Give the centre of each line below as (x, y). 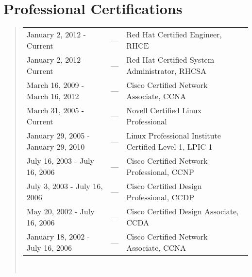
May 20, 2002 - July (60, 211)
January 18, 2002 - (58, 237)
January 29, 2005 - (58, 136)
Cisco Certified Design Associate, (183, 211)
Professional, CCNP (160, 172)
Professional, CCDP (160, 197)
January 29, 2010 (56, 147)
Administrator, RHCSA (167, 71)
